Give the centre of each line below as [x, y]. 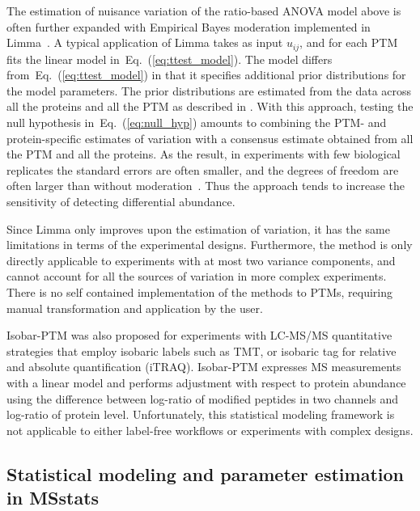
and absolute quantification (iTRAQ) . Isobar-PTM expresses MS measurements [204, 367]
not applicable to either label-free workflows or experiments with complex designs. [210, 430]
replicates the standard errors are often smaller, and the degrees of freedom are [203, 169]
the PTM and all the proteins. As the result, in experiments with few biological [204, 154]
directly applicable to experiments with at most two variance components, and [201, 260]
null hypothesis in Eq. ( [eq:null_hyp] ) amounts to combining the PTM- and [197, 122]
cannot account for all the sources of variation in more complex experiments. [197, 276]
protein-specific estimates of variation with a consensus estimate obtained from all [210, 138]
